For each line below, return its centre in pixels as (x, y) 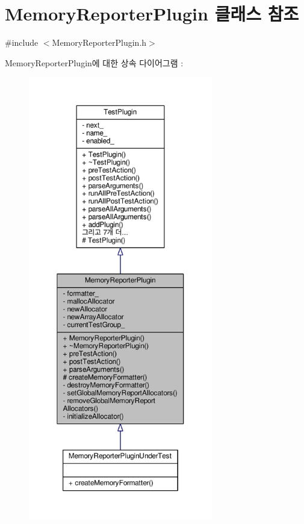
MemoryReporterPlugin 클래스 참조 (152, 14)
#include (22, 42)
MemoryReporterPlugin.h (99, 42)
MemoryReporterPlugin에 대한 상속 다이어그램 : (94, 62)
